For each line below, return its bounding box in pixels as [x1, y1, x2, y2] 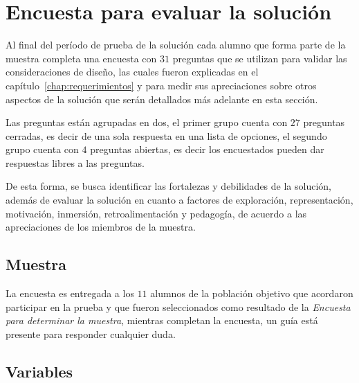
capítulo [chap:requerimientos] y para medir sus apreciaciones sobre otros [6, 78, 317, 92]
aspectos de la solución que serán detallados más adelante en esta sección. [6, 91, 318, 106]
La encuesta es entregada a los [6, 286, 134, 301]
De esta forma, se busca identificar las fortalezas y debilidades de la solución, [6, 179, 331, 193]
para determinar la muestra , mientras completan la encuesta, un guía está [6, 313, 318, 328]
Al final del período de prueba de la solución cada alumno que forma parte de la [6, 37, 346, 52]
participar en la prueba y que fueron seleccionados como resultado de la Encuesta [6, 299, 351, 314]
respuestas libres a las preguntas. [6, 155, 145, 170]
